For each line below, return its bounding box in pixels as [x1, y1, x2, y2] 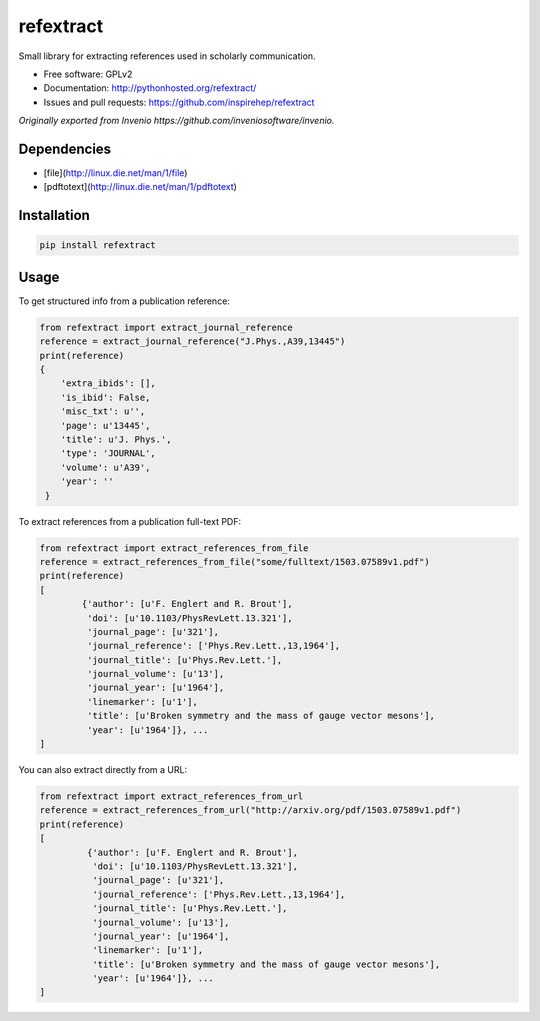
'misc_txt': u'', [60, 406, 146, 417]
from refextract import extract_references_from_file [39, 542, 309, 554]
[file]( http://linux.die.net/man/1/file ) [43, 167, 188, 179]
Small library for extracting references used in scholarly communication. [18, 50, 316, 62]
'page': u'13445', [60, 420, 151, 431]
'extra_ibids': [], [60, 378, 157, 389]
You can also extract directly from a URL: [18, 764, 188, 775]
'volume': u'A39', [60, 461, 151, 473]
